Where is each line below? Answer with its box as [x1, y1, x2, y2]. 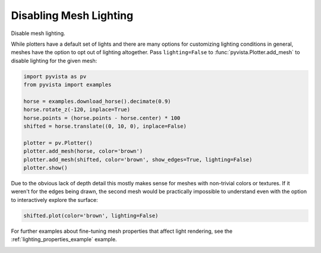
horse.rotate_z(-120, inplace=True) [23, 106, 131, 113]
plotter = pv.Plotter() [23, 140, 93, 146]
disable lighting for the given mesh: [11, 57, 97, 64]
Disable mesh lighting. [11, 30, 65, 37]
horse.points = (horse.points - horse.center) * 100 [23, 115, 181, 121]
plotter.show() [23, 165, 68, 171]
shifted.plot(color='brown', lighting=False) [23, 212, 159, 219]
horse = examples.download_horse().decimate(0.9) [23, 98, 171, 105]
